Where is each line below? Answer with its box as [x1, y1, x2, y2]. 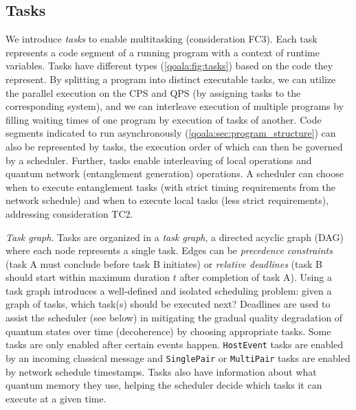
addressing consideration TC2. [5, 206, 133, 220]
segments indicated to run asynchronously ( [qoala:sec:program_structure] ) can [5, 126, 336, 140]
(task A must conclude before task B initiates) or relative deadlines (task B [5, 256, 322, 271]
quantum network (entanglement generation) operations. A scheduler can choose [5, 166, 344, 181]
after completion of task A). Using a [179, 270, 332, 284]
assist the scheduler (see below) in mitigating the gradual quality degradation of [5, 310, 343, 325]
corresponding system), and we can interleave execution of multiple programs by [5, 99, 344, 113]
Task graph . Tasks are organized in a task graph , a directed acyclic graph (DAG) [5, 229, 344, 244]
